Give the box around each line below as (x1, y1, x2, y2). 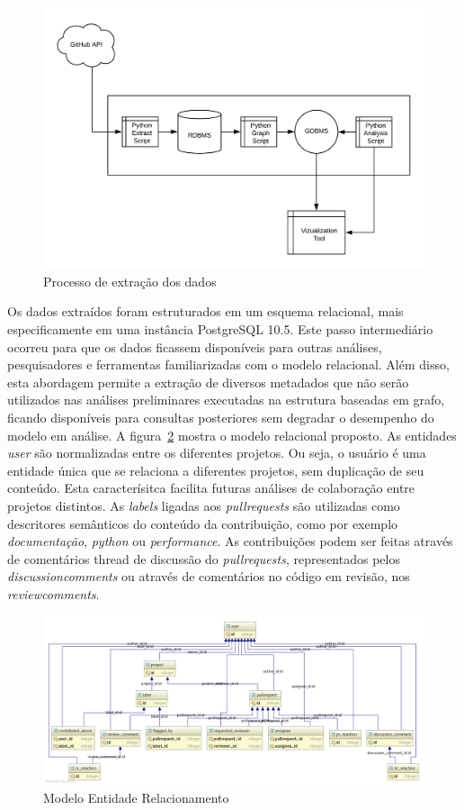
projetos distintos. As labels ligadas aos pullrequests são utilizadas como (7, 496, 400, 514)
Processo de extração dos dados (43, 271, 217, 290)
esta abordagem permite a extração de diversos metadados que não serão (7, 372, 409, 391)
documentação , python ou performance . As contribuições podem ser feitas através (7, 532, 453, 551)
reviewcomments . (7, 584, 100, 603)
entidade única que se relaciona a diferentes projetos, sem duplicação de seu (7, 460, 424, 479)
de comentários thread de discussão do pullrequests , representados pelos (7, 549, 400, 568)
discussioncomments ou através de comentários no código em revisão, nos (7, 567, 410, 586)
